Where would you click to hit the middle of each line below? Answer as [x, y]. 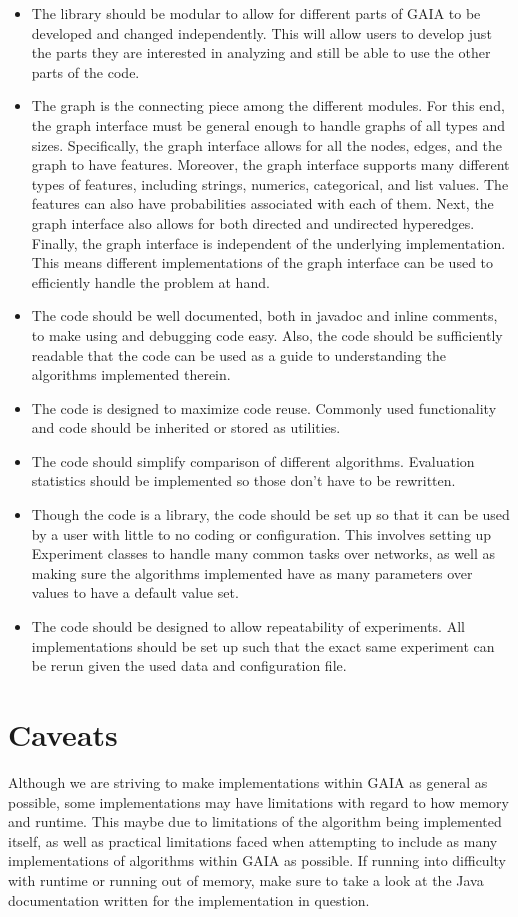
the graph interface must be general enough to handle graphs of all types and [268, 124]
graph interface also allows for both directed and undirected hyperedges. [253, 222]
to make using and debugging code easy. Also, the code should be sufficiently [267, 334]
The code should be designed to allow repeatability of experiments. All [248, 626]
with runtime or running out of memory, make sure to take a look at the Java [246, 879]
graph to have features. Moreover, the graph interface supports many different [270, 164]
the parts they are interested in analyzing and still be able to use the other [261, 52]
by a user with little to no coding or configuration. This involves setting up [261, 533]
